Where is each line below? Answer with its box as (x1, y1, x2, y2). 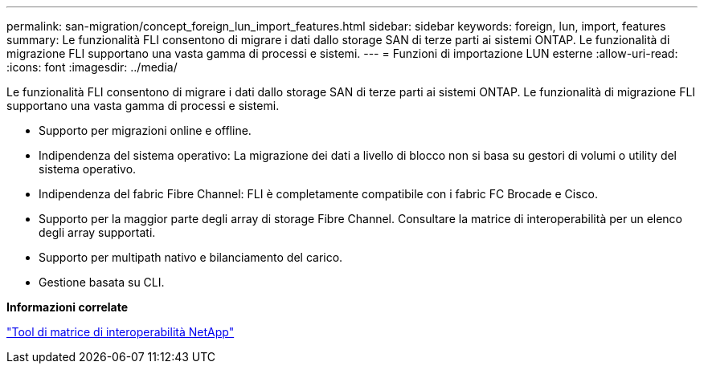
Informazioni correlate (6, 300, 129, 314)
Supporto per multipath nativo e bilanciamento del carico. (39, 250, 343, 264)
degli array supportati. (39, 226, 156, 239)
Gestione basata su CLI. (39, 275, 165, 289)
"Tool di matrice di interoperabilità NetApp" (6, 325, 235, 339)
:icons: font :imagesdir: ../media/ (6, 60, 178, 74)
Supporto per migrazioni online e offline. (39, 124, 252, 137)
